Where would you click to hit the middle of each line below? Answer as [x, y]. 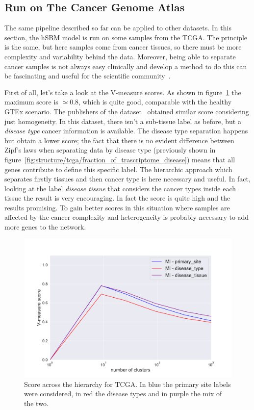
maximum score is [31, 102]
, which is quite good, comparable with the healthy [155, 102]
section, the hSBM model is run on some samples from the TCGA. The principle [126, 37]
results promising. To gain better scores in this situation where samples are [117, 207]
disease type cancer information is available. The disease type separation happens [126, 131]
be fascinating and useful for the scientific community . [88, 76]
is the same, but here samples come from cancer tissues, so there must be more [123, 47]
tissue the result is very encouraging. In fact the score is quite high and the [117, 198]
